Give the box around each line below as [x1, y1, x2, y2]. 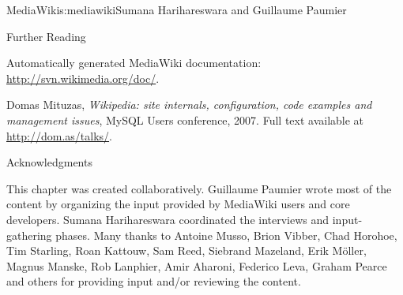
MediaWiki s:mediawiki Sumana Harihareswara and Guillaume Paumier [6, 2, 347, 17]
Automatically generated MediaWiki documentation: [6, 54, 262, 71]
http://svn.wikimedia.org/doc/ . [6, 69, 160, 86]
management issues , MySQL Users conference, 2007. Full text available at [6, 111, 364, 128]
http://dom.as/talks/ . [6, 127, 112, 144]
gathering [6, 226, 52, 243]
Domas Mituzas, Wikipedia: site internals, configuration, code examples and [6, 96, 372, 113]
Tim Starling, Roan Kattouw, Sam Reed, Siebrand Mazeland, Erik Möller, [6, 242, 367, 259]
